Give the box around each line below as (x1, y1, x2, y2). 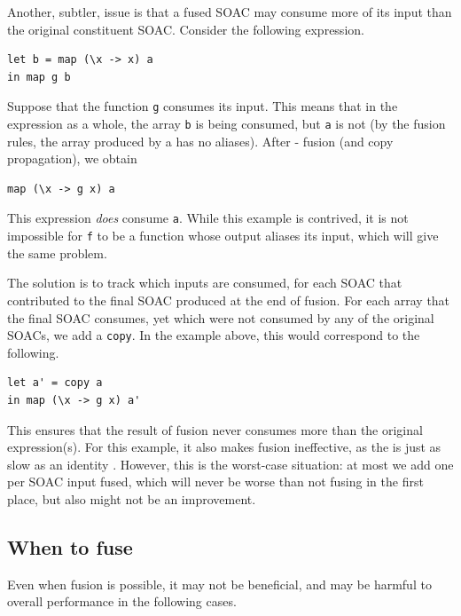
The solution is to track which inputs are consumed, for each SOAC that (7, 273, 402, 292)
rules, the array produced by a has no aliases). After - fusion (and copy (7, 131, 394, 150)
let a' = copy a (7, 376, 103, 390)
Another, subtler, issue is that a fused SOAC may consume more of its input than (7, 3, 452, 20)
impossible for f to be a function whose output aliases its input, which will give (7, 226, 439, 245)
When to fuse (7, 533, 133, 560)
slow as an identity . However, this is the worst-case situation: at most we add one (7, 454, 454, 473)
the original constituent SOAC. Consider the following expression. (7, 20, 364, 38)
